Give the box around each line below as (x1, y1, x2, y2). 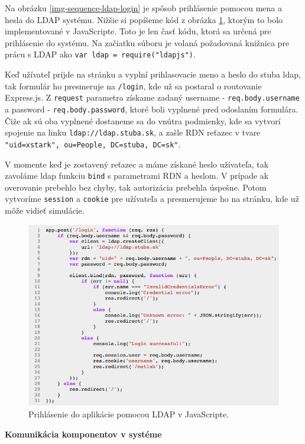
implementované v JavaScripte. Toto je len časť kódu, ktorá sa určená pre (5, 25, 271, 37)
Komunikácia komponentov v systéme (5, 427, 162, 440)
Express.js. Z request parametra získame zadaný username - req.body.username (5, 91, 300, 104)
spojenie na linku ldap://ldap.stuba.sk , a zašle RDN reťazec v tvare (5, 126, 261, 139)
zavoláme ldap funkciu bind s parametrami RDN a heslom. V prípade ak (5, 169, 269, 182)
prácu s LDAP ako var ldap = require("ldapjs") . (5, 48, 196, 60)
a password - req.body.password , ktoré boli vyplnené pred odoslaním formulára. (5, 102, 298, 115)
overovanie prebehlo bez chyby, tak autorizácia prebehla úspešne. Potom (5, 181, 267, 193)
